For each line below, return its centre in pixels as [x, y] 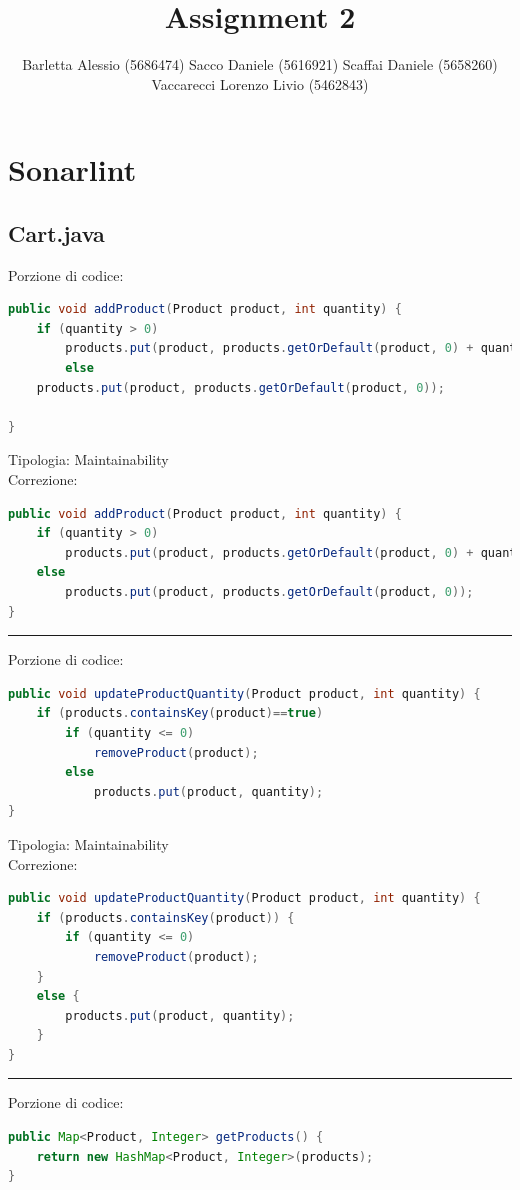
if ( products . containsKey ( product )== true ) [180, 713]
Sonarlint [72, 169]
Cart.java [56, 232]
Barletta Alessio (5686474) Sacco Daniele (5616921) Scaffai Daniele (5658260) [260, 64]
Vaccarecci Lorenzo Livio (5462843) [260, 83]
